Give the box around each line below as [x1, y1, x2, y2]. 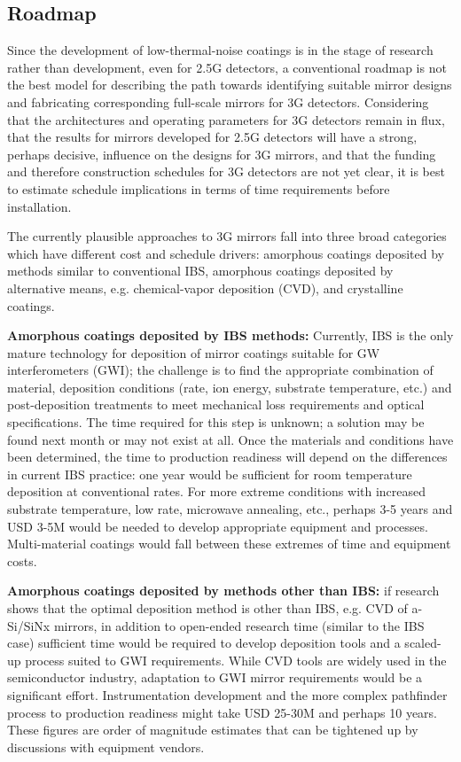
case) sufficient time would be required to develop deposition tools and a [7, 634, 401, 652]
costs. [7, 551, 37, 570]
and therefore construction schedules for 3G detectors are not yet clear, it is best [7, 162, 445, 181]
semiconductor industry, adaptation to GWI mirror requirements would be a [7, 668, 423, 687]
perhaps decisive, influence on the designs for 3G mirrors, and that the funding [7, 144, 436, 163]
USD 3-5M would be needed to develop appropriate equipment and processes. [7, 517, 428, 535]
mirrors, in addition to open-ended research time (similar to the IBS [53, 616, 425, 634]
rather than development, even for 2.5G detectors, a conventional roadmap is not [7, 58, 447, 76]
